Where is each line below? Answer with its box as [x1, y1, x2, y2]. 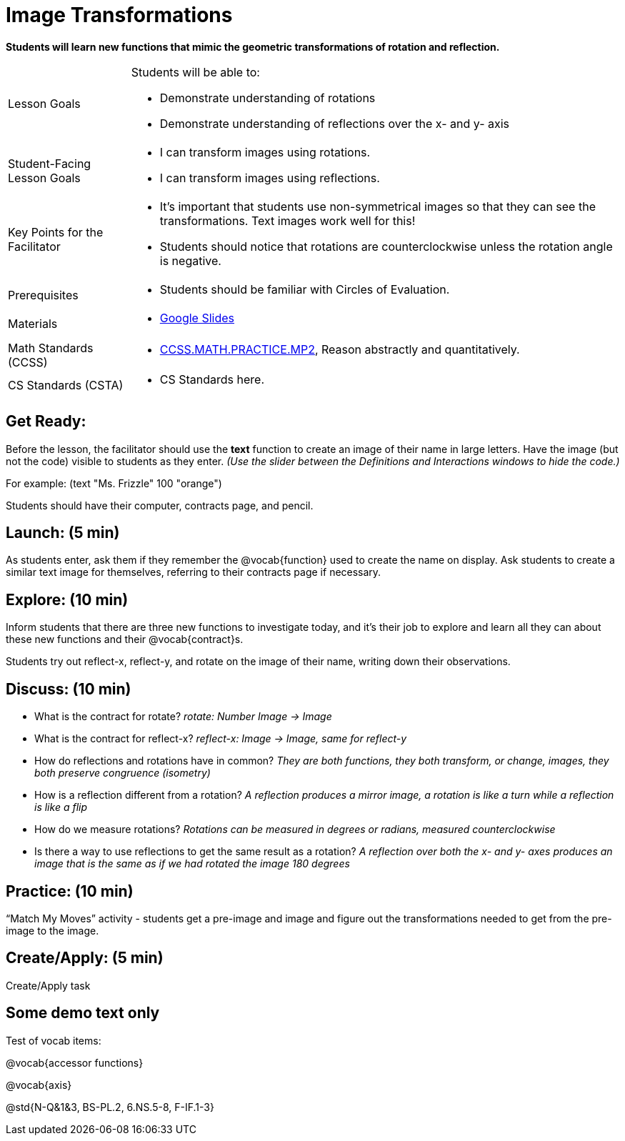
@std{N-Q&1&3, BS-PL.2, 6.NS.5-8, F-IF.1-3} [6, 1100, 214, 1113]
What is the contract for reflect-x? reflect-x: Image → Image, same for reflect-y [34, 732, 407, 745]
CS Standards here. [159, 372, 265, 387]
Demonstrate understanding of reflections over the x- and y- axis [159, 116, 510, 131]
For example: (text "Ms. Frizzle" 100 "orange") [6, 477, 222, 489]
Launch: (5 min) [6, 524, 120, 542]
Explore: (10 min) [6, 590, 129, 609]
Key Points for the [8, 224, 104, 239]
